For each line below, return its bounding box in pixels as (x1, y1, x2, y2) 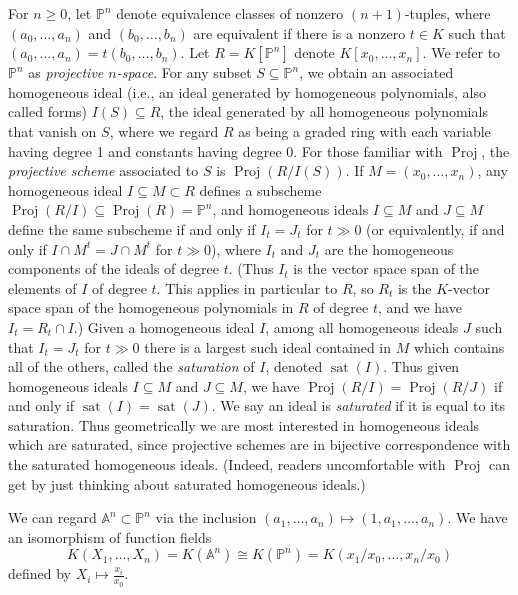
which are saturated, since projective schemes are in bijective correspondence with (8, 434, 511, 455)
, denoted (265, 356, 323, 377)
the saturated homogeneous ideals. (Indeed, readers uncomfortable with (8, 454, 446, 475)
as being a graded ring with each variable (238, 120, 491, 141)
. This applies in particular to (156, 277, 338, 298)
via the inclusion (155, 507, 257, 528)
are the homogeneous (324, 238, 454, 259)
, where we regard (109, 120, 219, 141)
